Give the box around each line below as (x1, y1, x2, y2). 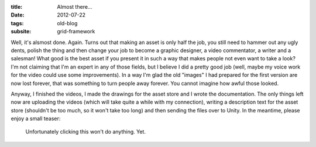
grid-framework (57, 28, 95, 35)
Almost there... (57, 4, 92, 10)
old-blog (57, 19, 78, 26)
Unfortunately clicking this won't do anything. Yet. (25, 128, 146, 135)
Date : (11, 12, 25, 19)
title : (11, 4, 23, 10)
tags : (11, 19, 24, 26)
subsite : (11, 28, 32, 35)
